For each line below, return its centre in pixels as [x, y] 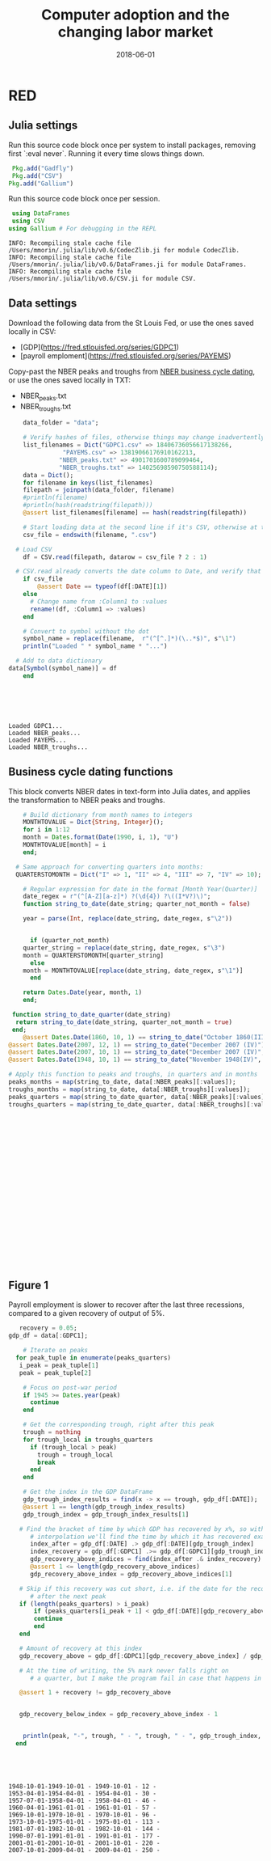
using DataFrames [41, 214]
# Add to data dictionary [59, 661]
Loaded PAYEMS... [38, 740]
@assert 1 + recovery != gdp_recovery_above [95, 1693]
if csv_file [43, 579]
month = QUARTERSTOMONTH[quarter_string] [93, 955]
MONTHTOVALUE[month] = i [65, 845]
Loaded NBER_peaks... [45, 733]
